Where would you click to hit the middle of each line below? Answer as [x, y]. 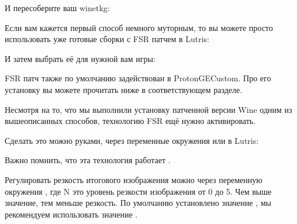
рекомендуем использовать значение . [71, 214]
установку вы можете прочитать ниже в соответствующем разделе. [124, 89]
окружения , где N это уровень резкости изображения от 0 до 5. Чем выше [138, 191]
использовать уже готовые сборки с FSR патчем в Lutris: [107, 39]
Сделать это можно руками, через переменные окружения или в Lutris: [132, 140]
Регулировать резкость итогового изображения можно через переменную [134, 179]
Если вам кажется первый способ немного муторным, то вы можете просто [139, 27]
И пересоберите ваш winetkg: [57, 8]
